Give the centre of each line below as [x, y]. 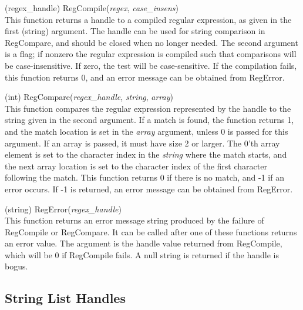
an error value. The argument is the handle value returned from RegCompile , [144, 243]
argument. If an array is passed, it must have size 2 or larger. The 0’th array [142, 143]
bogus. [16, 266]
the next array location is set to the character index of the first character [136, 166]
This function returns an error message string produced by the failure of [134, 220]
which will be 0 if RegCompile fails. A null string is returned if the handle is [142, 254]
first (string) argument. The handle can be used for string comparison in [135, 31]
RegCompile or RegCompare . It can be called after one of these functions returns [151, 231]
